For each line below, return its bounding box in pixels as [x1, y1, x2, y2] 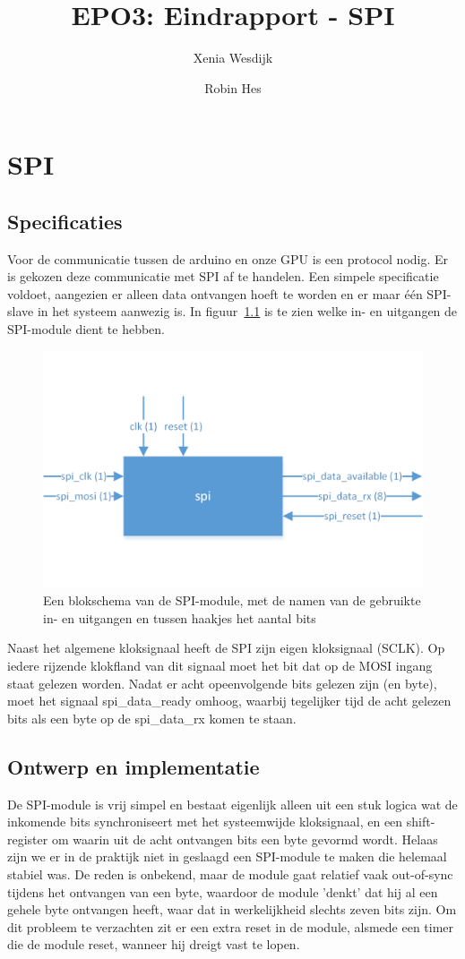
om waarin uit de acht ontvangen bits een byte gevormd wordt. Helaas [51, 829, 438, 848]
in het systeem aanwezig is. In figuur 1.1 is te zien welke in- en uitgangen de [37, 302, 458, 321]
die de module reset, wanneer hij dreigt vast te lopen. [7, 935, 300, 954]
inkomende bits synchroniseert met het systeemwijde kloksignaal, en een [7, 812, 403, 831]
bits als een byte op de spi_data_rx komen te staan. [7, 708, 297, 727]
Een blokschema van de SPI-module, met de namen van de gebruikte [43, 591, 421, 610]
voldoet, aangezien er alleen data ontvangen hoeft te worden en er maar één [7, 284, 423, 303]
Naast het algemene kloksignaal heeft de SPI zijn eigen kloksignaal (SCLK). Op [7, 638, 445, 657]
